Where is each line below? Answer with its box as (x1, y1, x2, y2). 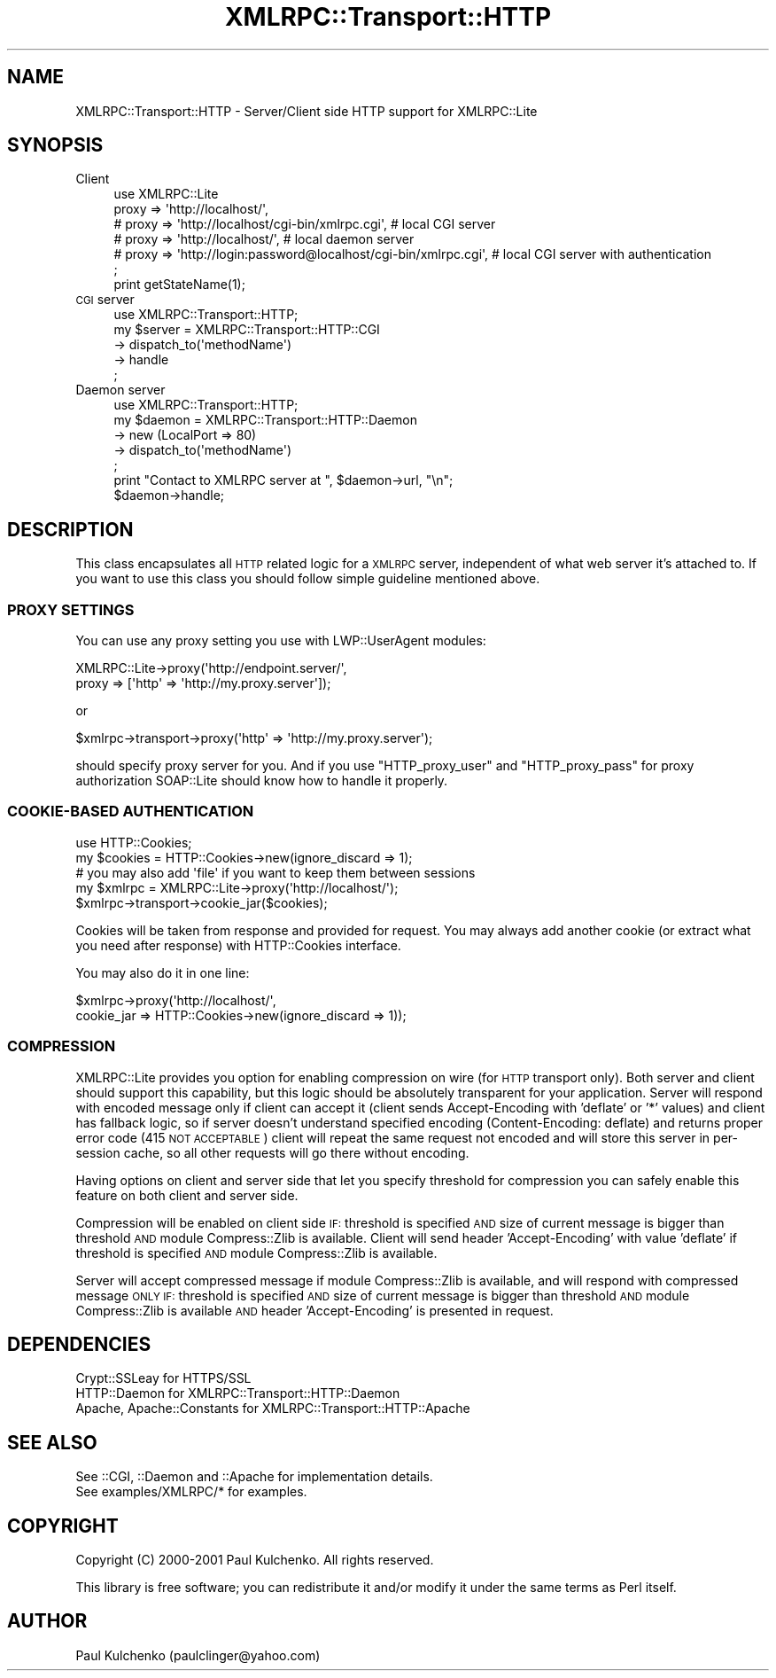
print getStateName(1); (113, 277, 245, 293)
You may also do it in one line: (75, 964, 250, 980)
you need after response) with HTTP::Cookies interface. (75, 937, 401, 953)
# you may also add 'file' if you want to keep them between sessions (75, 864, 476, 880)
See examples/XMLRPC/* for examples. (75, 1484, 307, 1500)
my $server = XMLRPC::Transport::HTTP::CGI (113, 322, 380, 338)
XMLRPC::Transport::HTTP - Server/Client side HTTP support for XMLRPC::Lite (75, 103, 538, 119)
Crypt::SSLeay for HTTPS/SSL (75, 1370, 252, 1386)
